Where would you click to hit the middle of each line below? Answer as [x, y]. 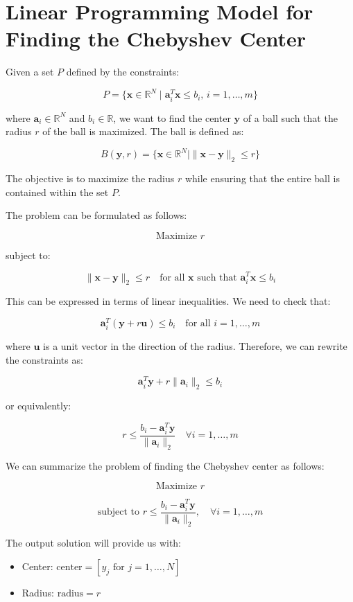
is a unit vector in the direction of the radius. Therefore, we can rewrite [195, 346]
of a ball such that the [290, 117]
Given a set [30, 72]
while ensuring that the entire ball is [262, 178]
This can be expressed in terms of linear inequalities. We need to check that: [168, 301]
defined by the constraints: [123, 72]
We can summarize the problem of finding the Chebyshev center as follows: [165, 465]
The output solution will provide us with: [94, 542]
